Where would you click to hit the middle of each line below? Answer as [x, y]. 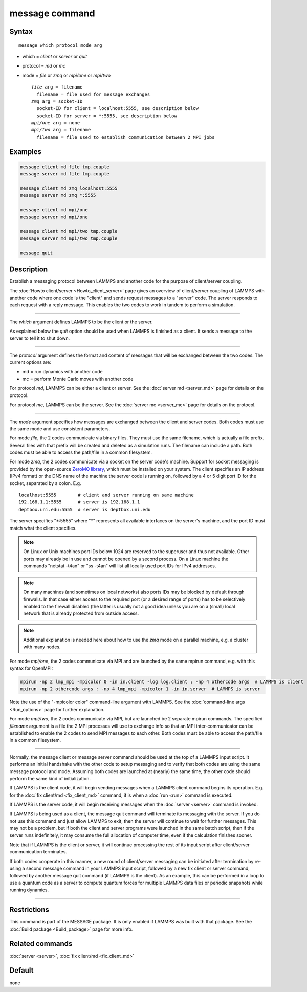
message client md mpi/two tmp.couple [69, 231]
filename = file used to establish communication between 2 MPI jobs [126, 137]
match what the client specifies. [43, 528]
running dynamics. [29, 890]
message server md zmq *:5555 [58, 195]
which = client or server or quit [55, 56]
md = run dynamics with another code [62, 371]
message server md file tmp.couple [65, 174]
